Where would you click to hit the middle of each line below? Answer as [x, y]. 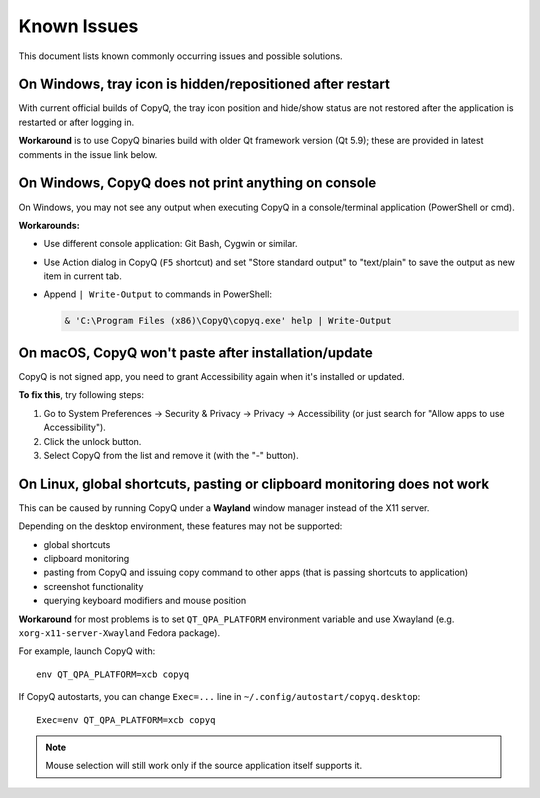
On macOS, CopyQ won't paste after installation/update [196, 352]
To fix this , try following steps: [81, 395]
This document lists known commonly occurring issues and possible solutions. [181, 56]
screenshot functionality [93, 586]
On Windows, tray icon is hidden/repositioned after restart [204, 84]
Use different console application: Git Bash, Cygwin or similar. [170, 244]
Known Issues [78, 26]
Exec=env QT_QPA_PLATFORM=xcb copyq [126, 719]
